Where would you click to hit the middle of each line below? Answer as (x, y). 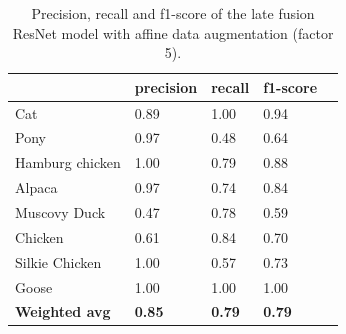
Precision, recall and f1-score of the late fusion (173, 13)
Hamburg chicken (68, 162)
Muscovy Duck (60, 212)
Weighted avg (63, 311)
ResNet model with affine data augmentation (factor (173, 32)
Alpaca (36, 187)
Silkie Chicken (58, 261)
